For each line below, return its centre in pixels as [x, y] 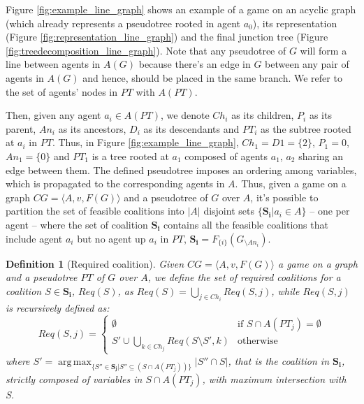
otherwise [258, 341]
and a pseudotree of [166, 197]
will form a [323, 50]
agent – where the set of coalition [77, 224]
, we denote [185, 115]
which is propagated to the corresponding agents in [115, 183]
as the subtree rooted [306, 128]
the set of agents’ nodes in [62, 91]
